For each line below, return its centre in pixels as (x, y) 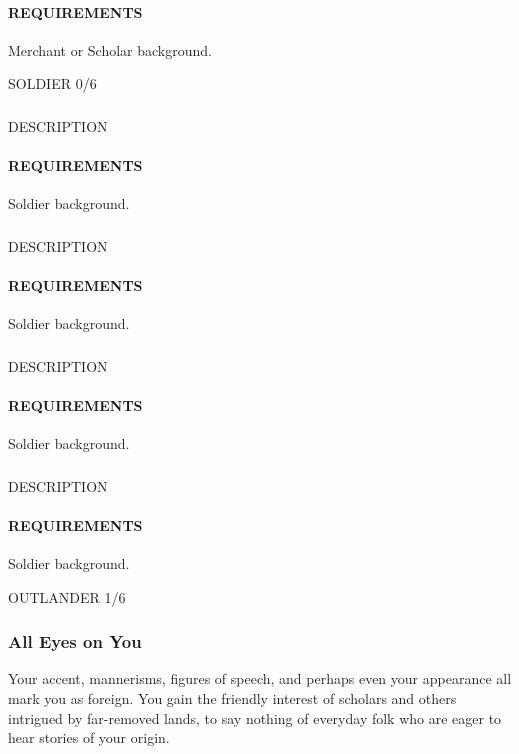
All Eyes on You (75, 641)
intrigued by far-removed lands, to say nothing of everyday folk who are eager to (255, 717)
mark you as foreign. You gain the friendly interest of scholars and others (232, 698)
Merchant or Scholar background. (110, 49)
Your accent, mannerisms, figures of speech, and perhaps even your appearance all (260, 678)
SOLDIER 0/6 (52, 83)
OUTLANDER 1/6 (67, 596)
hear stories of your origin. (89, 737)
